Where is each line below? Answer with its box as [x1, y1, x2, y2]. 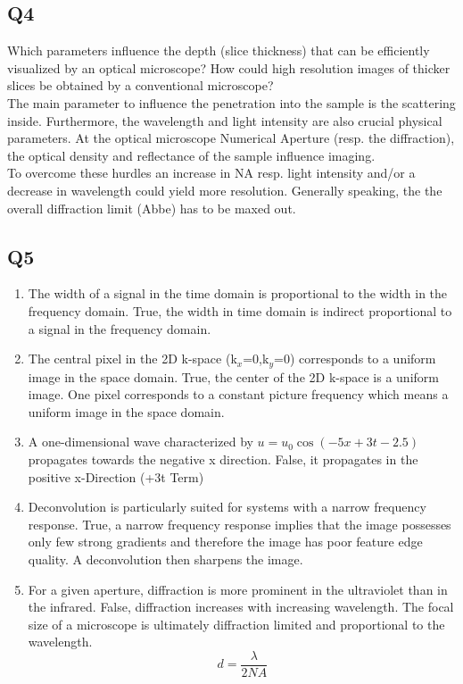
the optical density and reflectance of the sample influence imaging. [7, 146, 376, 164]
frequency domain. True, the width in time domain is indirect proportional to [28, 301, 452, 320]
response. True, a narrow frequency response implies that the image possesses [28, 514, 451, 533]
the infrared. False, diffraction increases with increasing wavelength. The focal [28, 597, 454, 616]
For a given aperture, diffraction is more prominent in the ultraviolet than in [28, 580, 448, 598]
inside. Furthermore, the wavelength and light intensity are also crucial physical [7, 111, 442, 129]
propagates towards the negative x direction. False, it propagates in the [28, 449, 418, 468]
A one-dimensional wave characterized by [28, 432, 253, 451]
